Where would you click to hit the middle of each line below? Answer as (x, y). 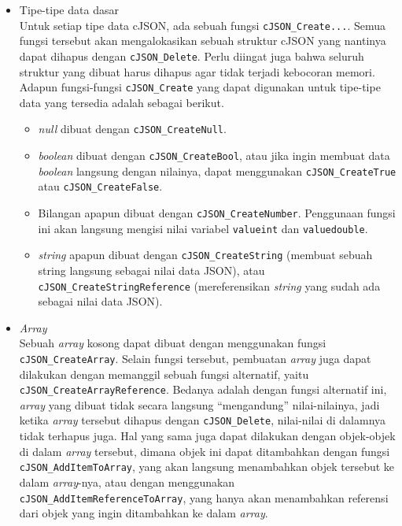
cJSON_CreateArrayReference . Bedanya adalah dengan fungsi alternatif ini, (203, 389)
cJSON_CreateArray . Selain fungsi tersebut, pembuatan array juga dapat (195, 358)
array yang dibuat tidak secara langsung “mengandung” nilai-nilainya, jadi (199, 404)
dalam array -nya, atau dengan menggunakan (127, 482)
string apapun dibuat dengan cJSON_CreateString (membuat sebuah (205, 255)
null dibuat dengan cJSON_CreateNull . (132, 129)
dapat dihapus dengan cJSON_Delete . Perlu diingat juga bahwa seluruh (192, 56)
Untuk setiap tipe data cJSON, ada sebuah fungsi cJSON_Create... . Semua (203, 25)
